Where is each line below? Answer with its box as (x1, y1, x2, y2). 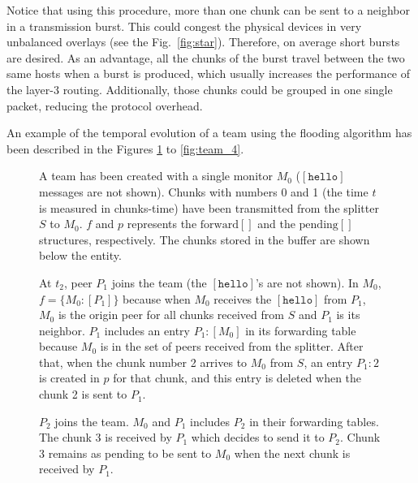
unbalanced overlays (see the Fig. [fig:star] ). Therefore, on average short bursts (6, 33, 400, 50)
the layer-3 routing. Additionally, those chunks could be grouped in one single (6, 80, 393, 97)
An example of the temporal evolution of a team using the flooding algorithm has (6, 124, 412, 141)
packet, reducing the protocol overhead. (6, 97, 203, 114)
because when (123, 290, 191, 307)
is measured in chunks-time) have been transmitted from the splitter (39, 199, 379, 216)
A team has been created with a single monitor (39, 167, 273, 184)
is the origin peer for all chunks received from (58, 306, 284, 323)
